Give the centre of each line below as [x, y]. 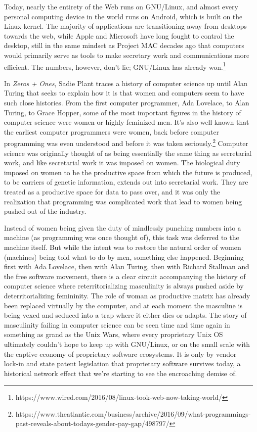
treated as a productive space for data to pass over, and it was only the [112, 192]
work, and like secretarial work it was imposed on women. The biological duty [122, 163]
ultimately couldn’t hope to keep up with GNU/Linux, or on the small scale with [127, 344]
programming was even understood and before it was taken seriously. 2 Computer [126, 143]
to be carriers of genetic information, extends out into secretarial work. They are [126, 182]
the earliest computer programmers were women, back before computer [112, 131]
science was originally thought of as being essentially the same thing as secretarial [128, 153]
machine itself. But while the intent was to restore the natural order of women [123, 247]
